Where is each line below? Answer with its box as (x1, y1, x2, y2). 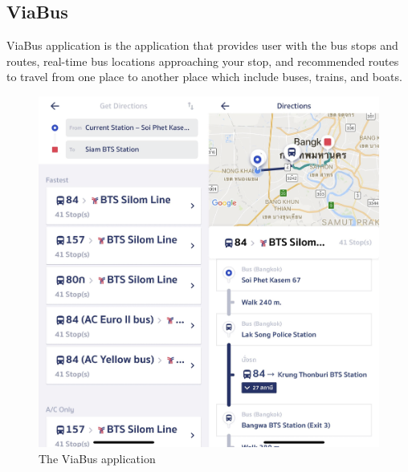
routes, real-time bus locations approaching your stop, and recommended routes (6, 52, 399, 69)
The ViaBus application (39, 450, 156, 466)
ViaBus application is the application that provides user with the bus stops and (6, 37, 398, 54)
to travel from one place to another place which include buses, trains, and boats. (6, 68, 402, 85)
